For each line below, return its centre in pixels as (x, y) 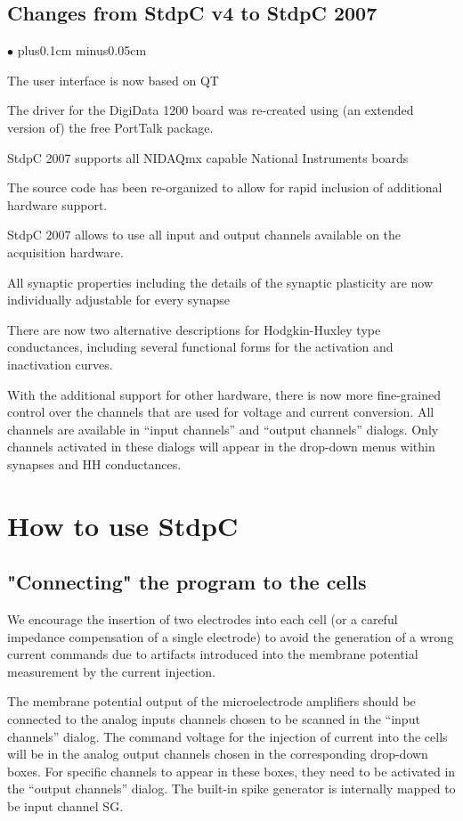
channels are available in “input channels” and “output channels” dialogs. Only (223, 429)
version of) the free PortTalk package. (110, 127)
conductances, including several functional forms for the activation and (200, 347)
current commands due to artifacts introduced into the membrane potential (213, 654)
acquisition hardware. (65, 252)
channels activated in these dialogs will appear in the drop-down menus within (221, 447)
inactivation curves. (60, 364)
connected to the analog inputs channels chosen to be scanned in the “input (214, 719)
